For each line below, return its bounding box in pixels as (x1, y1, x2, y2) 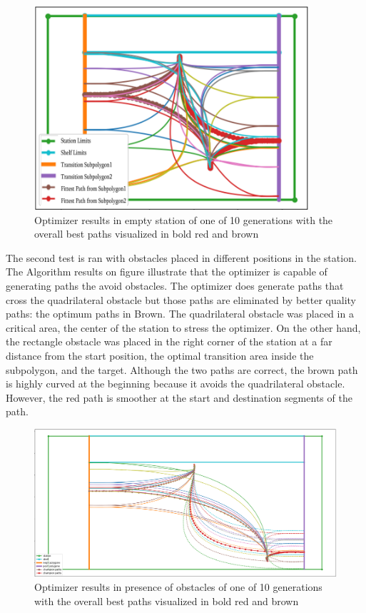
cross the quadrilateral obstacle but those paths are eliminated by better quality (6, 292, 356, 307)
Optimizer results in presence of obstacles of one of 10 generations (34, 579, 322, 594)
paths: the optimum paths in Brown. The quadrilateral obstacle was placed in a (6, 306, 354, 321)
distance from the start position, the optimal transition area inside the (6, 348, 314, 363)
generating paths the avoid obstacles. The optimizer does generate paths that (6, 278, 344, 293)
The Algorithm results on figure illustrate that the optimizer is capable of (6, 264, 327, 279)
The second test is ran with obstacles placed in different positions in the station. (6, 250, 357, 265)
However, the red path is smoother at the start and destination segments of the (6, 390, 352, 405)
